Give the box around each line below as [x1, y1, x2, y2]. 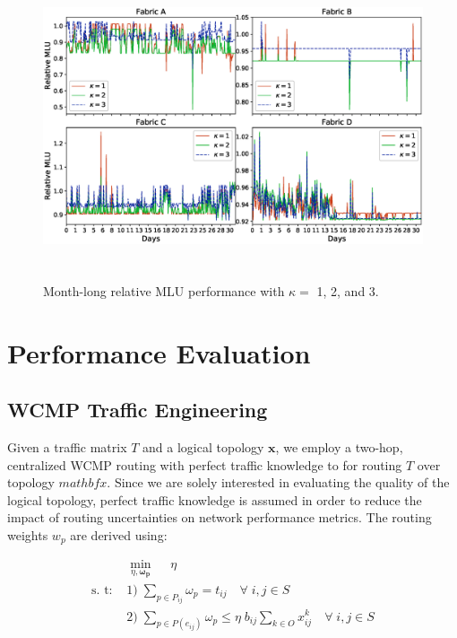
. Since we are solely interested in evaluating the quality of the [107, 473, 450, 492]
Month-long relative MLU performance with [43, 281, 285, 300]
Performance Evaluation [7, 334, 311, 371]
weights [7, 525, 48, 544]
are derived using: [70, 525, 168, 544]
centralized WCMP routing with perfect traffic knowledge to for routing [7, 455, 402, 474]
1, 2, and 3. [316, 281, 379, 300]
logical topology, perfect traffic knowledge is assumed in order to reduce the [7, 490, 422, 509]
